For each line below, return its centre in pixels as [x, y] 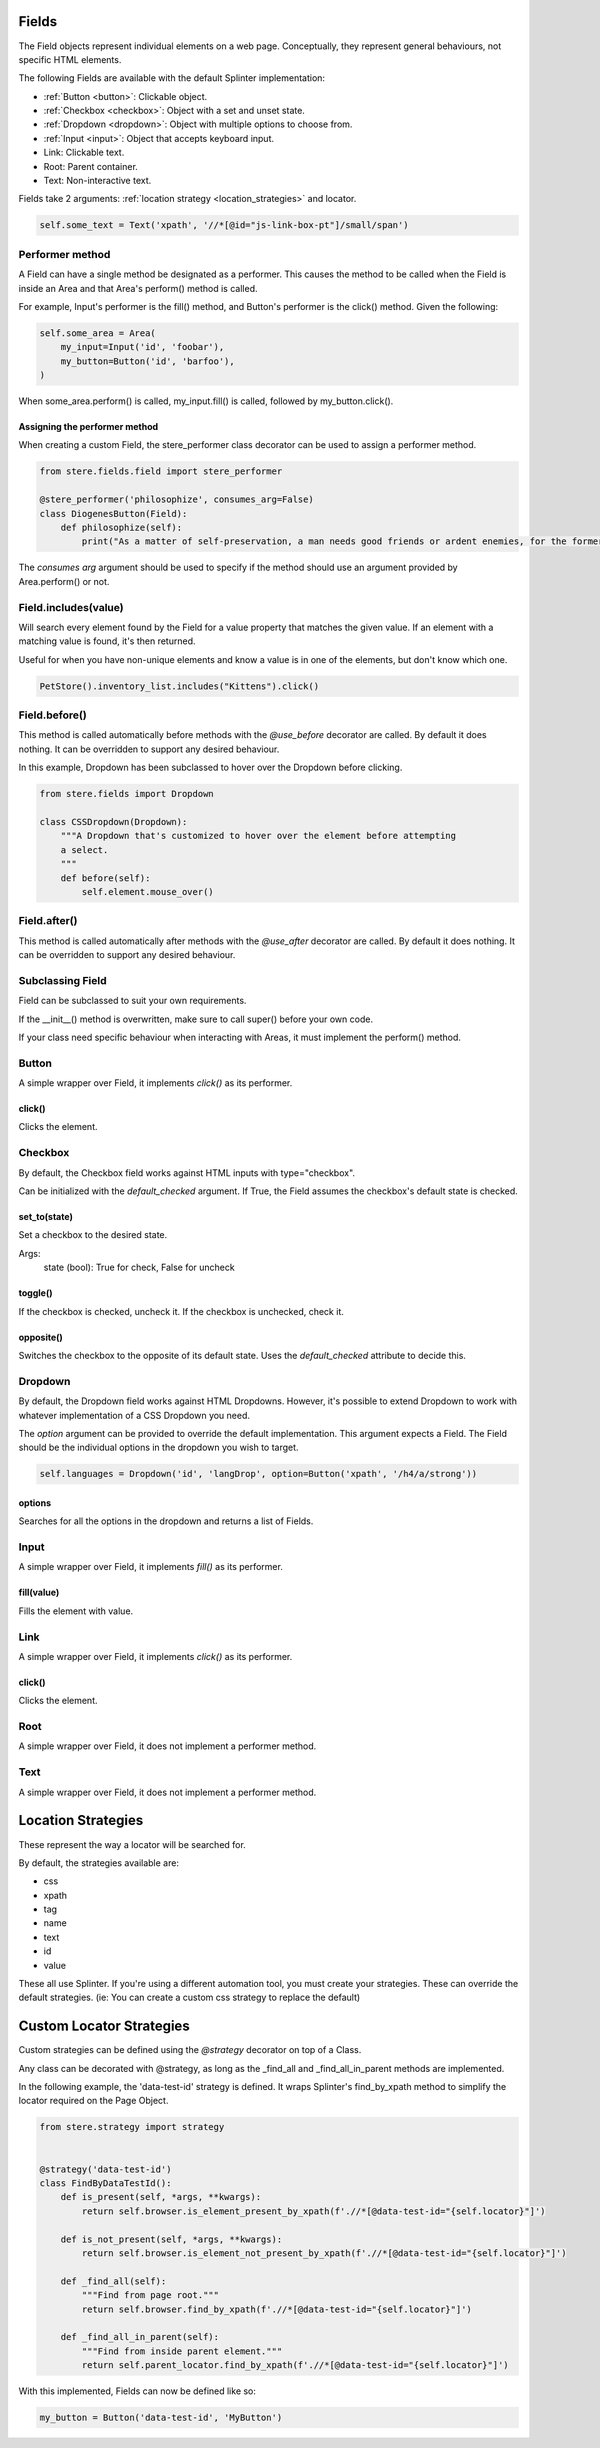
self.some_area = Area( [98, 333]
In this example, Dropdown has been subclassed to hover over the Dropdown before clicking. [210, 767]
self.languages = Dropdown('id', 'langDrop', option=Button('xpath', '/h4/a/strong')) [258, 1474]
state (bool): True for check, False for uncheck [139, 1267]
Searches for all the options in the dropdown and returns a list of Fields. [166, 1521]
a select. [84, 849]
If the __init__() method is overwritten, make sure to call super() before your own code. [196, 1019]
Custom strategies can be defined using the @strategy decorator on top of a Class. [190, 2050]
